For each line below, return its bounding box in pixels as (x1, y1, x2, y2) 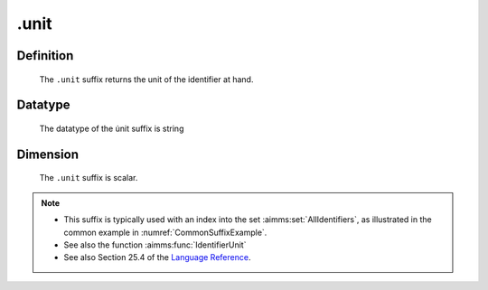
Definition (16, 48, 74, 63)
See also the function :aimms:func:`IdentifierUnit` (63, 239, 247, 250)
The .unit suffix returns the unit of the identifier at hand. (39, 73, 254, 85)
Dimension (16, 146, 80, 162)
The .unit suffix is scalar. (39, 173, 138, 183)
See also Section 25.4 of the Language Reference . (63, 252, 251, 263)
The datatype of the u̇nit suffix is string (39, 123, 184, 134)
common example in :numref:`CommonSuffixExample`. (63, 227, 267, 238)
